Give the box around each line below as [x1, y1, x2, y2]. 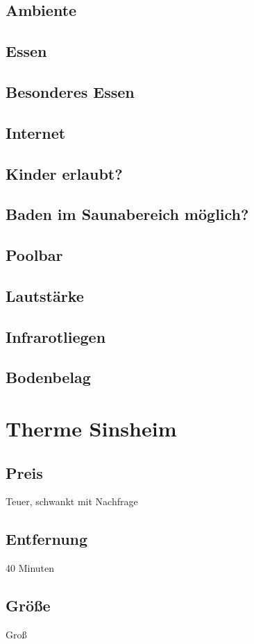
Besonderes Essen [6, 80, 135, 102]
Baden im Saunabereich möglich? [6, 203, 249, 225]
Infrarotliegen [6, 325, 106, 347]
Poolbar [6, 244, 63, 266]
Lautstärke [6, 285, 84, 306]
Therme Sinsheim [6, 414, 177, 442]
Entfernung [6, 528, 88, 550]
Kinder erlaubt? [6, 162, 123, 184]
